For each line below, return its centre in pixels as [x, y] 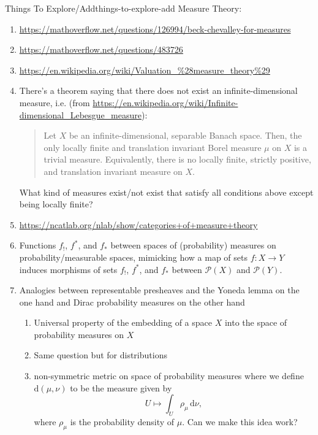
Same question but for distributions [100, 355]
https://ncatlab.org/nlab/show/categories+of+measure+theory [138, 224]
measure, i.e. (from [55, 102]
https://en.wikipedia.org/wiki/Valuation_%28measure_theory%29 [145, 70]
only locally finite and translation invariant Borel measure [153, 147]
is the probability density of [122, 422]
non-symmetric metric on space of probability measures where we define [169, 376]
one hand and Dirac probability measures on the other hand [132, 302]
